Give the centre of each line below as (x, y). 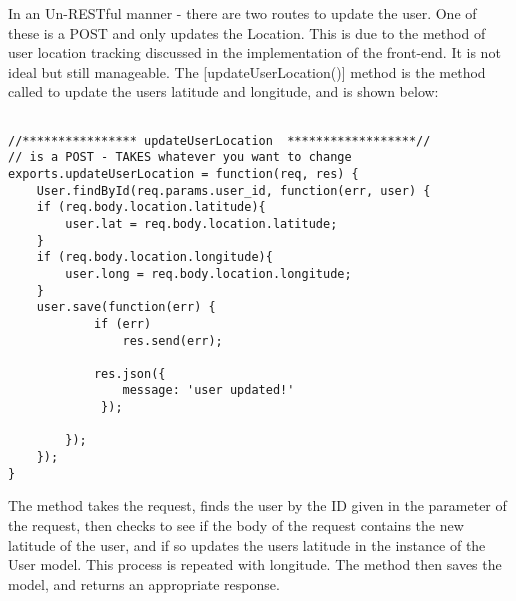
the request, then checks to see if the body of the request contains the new (236, 525)
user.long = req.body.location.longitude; (208, 273)
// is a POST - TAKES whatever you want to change (180, 157)
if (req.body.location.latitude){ (151, 207)
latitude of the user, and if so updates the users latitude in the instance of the (247, 544)
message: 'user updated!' (208, 390)
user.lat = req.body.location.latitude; (201, 223)
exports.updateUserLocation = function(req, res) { (183, 173)
